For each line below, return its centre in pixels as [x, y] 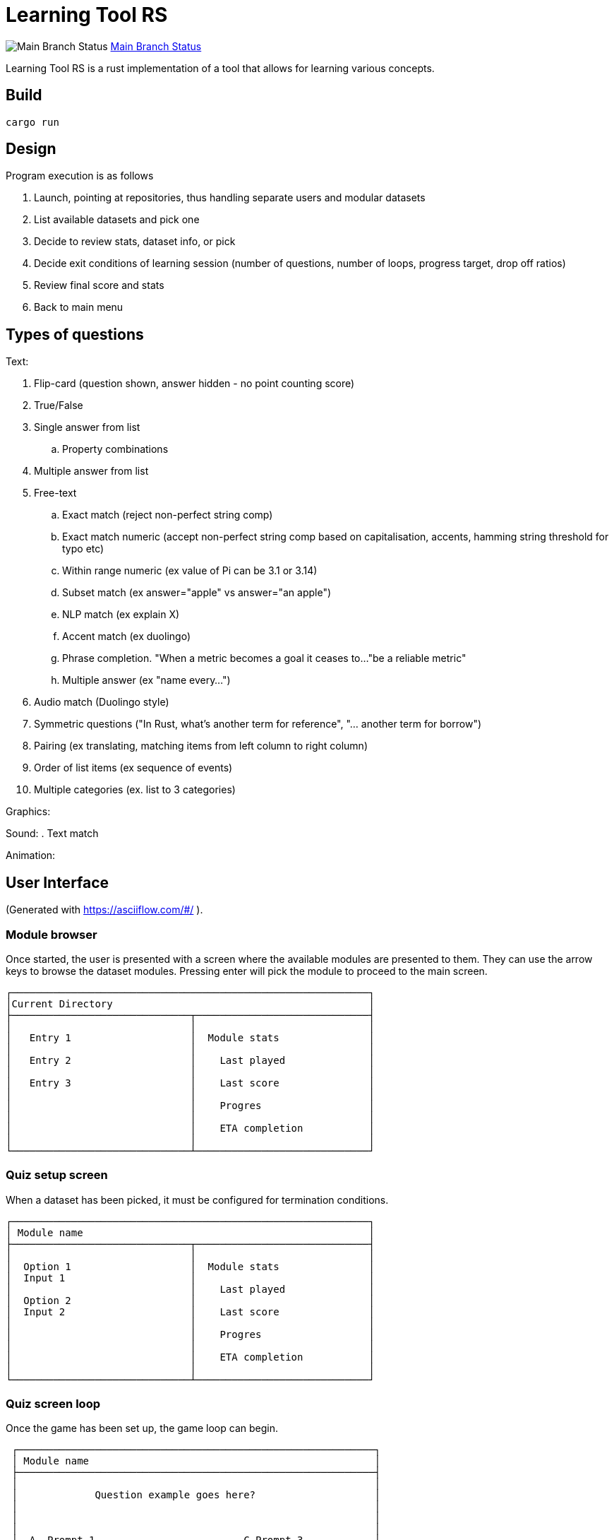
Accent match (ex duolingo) [126, 636]
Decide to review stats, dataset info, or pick [135, 242]
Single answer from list [87, 427]
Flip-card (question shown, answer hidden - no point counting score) [194, 384]
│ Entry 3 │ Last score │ [190, 1083]
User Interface [58, 882]
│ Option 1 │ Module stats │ [190, 1266]
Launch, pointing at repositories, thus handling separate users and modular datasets [230, 198]
